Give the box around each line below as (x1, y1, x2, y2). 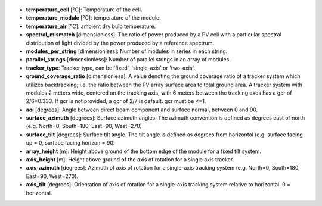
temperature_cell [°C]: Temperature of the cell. (26, 6, 143, 13)
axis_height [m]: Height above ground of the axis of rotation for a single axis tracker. (26, 156, 234, 163)
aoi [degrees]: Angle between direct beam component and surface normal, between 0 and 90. (26, 106, 258, 113)
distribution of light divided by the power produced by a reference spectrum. (26, 39, 215, 46)
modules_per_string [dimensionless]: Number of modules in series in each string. (26, 48, 228, 55)
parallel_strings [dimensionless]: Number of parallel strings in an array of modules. (26, 56, 231, 63)
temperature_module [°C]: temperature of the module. (26, 14, 161, 21)
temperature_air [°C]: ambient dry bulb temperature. (26, 23, 156, 30)
